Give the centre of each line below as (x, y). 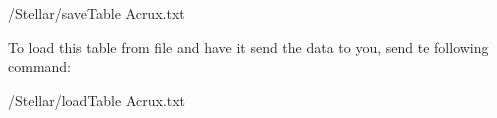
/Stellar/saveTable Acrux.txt (96, 13)
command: (39, 66)
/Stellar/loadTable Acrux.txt (97, 99)
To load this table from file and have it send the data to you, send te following (248, 46)
